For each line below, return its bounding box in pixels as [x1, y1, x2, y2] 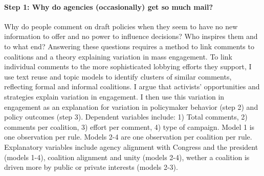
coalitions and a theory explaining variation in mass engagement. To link [4, 51, 232, 62]
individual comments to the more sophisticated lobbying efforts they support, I [4, 61, 252, 72]
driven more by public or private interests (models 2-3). [4, 162, 178, 172]
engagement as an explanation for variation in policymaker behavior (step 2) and [4, 101, 258, 112]
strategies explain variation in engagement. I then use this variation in [4, 91, 225, 102]
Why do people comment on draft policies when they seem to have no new [4, 21, 238, 31]
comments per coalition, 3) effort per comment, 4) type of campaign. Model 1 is [4, 121, 255, 132]
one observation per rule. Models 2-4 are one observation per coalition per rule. [4, 131, 252, 142]
